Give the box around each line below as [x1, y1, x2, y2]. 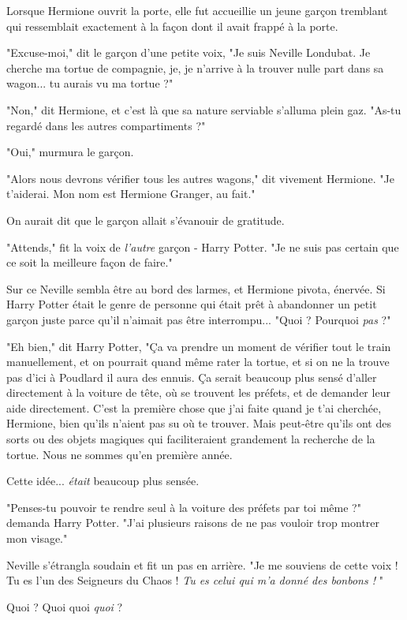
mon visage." [6, 530, 68, 547]
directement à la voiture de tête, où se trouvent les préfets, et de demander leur [6, 384, 390, 401]
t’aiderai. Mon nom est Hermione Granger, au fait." [6, 185, 256, 202]
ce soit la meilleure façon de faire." [6, 254, 173, 271]
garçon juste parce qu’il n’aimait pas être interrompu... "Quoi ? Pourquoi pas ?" [6, 311, 391, 327]
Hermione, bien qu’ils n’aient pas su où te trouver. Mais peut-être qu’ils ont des [6, 415, 391, 431]
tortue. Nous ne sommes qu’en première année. [6, 446, 233, 462]
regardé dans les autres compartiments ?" [6, 117, 206, 133]
